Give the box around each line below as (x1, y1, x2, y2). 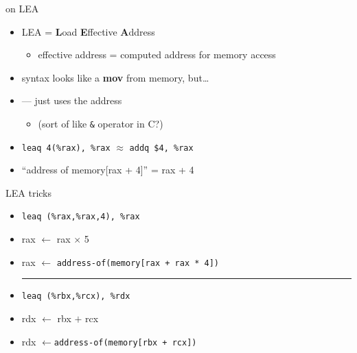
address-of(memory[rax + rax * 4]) (56, 258, 219, 268)
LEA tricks (5, 185, 52, 199)
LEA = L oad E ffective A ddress (21, 24, 155, 38)
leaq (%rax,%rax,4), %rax (21, 212, 140, 222)
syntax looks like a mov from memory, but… (21, 70, 209, 84)
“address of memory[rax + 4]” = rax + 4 (21, 162, 194, 177)
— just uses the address (21, 93, 122, 108)
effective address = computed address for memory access (38, 47, 276, 62)
